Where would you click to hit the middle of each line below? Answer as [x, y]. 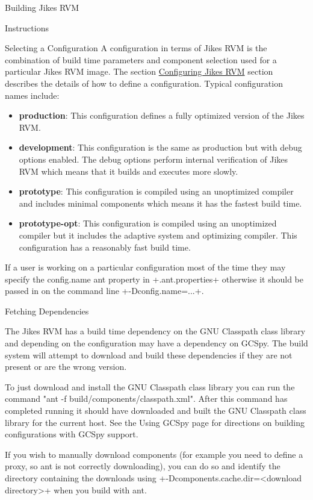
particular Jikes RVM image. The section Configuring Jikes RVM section [139, 71]
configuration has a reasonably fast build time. [105, 247]
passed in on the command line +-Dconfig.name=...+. [104, 291]
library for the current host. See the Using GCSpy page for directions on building [155, 422]
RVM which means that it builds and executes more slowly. [129, 171]
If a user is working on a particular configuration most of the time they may [145, 267]
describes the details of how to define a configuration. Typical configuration [144, 83]
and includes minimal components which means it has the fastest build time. [160, 203]
